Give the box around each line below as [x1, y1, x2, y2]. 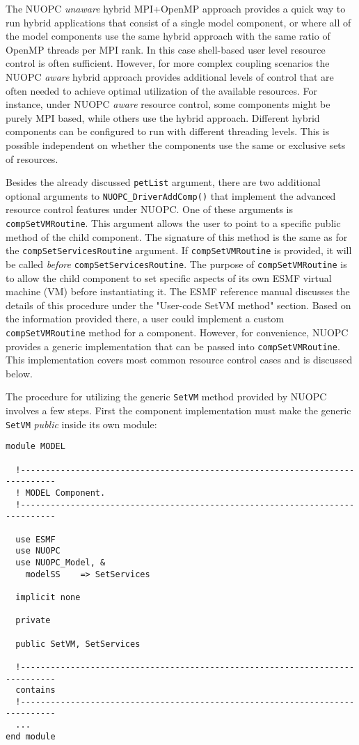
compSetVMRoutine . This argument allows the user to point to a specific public [6, 216, 341, 230]
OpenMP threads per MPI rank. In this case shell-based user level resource [6, 42, 326, 56]
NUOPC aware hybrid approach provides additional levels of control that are [6, 69, 334, 84]
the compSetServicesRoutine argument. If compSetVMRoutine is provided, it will [6, 243, 352, 258]
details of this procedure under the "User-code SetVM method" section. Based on [6, 297, 351, 312]
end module [6, 731, 56, 742]
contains [15, 685, 56, 696]
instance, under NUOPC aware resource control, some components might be [6, 97, 330, 111]
